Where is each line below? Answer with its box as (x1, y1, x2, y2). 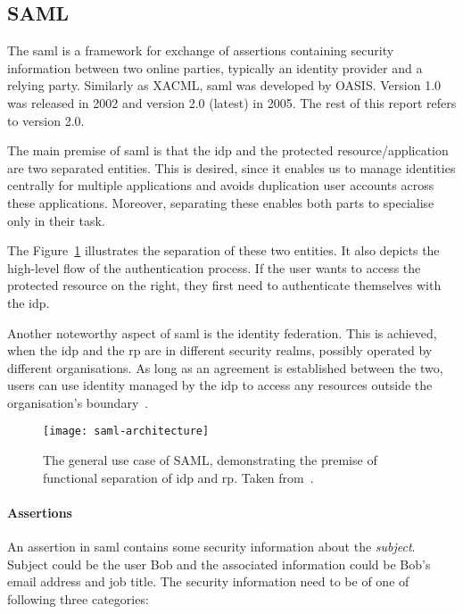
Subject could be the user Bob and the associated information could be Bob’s (7, 554, 431, 573)
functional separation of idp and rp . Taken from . (43, 468, 314, 486)
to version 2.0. (7, 111, 85, 129)
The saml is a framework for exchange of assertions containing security (7, 41, 394, 60)
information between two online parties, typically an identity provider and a (7, 58, 423, 77)
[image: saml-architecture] (43, 425, 210, 438)
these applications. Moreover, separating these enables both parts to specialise (7, 193, 434, 212)
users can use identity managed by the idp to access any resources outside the (7, 376, 433, 394)
